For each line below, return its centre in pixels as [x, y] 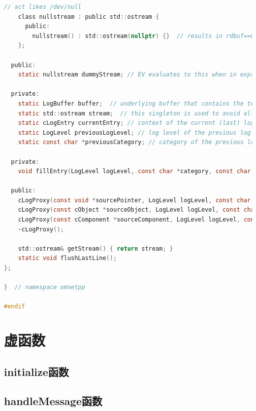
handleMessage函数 [53, 400]
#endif [15, 307]
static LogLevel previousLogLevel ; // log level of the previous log [134, 132]
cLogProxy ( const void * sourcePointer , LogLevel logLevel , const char [134, 200]
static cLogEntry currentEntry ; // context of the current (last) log [136, 123]
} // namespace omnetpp [45, 287]
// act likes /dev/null [43, 7]
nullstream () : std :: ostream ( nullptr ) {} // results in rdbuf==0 [143, 36]
